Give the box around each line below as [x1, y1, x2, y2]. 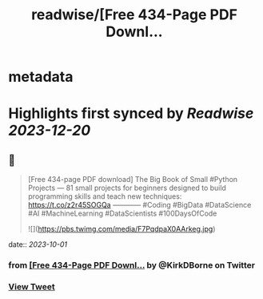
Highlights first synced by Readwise [8, 104, 254, 123]
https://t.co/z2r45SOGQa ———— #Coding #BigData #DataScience [27, 200, 252, 210]
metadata [8, 68, 74, 86]
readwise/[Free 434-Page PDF [30, 6, 238, 24]
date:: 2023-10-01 [8, 240, 68, 249]
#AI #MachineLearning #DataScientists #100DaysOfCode [27, 208, 217, 218]
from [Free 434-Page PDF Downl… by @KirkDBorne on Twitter [8, 260, 256, 271]
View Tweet [8, 281, 56, 293]
